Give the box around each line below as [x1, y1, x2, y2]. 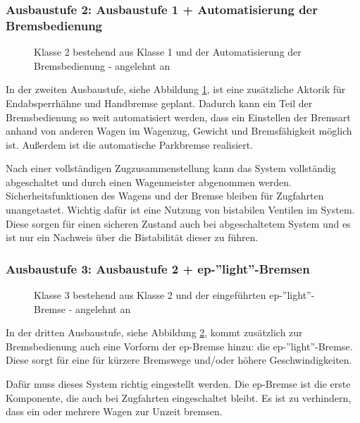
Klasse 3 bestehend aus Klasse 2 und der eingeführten [34, 288, 266, 302]
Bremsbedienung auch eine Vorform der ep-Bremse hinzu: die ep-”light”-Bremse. [6, 338, 353, 353]
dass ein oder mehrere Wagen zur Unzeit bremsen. [6, 404, 223, 419]
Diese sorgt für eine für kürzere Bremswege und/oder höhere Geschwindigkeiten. [6, 352, 352, 367]
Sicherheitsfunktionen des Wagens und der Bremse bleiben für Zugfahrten [6, 188, 324, 203]
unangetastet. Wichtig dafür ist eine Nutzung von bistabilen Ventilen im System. [6, 202, 355, 217]
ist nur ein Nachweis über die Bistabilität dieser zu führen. [6, 230, 259, 245]
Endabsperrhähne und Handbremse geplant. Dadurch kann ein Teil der [6, 95, 313, 110]
